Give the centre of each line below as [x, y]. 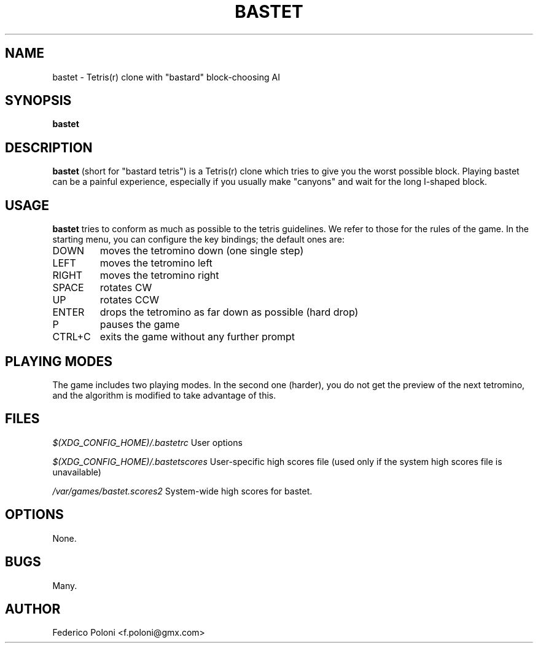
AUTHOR [33, 609]
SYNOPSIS [38, 101]
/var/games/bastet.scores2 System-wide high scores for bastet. [182, 491]
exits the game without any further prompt [197, 337]
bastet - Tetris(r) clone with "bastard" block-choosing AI [166, 77]
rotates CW [126, 288]
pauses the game [140, 325]
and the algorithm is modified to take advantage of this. [164, 395]
